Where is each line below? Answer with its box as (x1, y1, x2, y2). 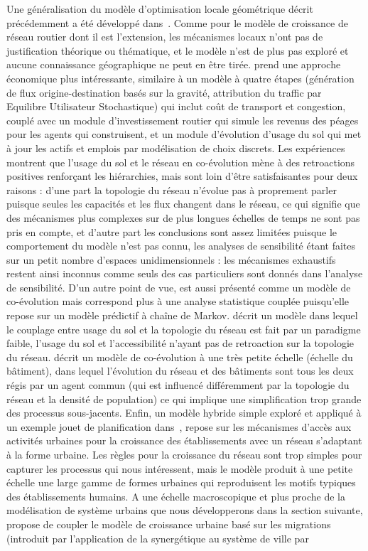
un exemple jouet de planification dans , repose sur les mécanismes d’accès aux (6, 419, 352, 434)
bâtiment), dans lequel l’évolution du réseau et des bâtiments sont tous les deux (6, 363, 354, 378)
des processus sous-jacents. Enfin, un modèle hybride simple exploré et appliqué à (6, 405, 362, 420)
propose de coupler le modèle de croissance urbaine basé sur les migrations (6, 516, 331, 531)
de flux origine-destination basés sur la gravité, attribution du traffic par (6, 85, 322, 100)
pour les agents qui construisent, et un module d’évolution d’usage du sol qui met (6, 127, 362, 141)
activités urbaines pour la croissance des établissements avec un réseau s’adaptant (6, 433, 362, 448)
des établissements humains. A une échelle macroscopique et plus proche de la (6, 488, 345, 503)
